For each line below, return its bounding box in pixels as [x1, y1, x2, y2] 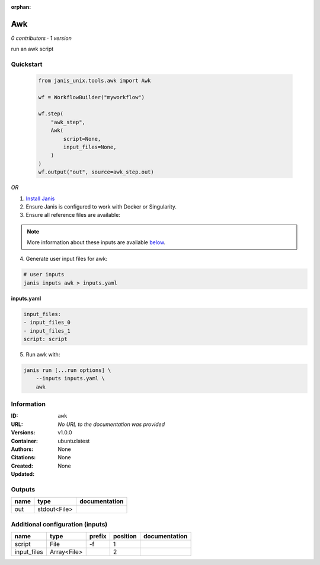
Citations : [11, 454, 36, 461]
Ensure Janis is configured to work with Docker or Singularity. [25, 203, 177, 210]
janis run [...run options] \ [23, 367, 111, 374]
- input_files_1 [23, 327, 71, 334]
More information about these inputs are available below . [27, 239, 166, 246]
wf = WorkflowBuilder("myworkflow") [38, 94, 145, 100]
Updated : [11, 471, 35, 478]
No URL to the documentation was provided [57, 421, 165, 428]
